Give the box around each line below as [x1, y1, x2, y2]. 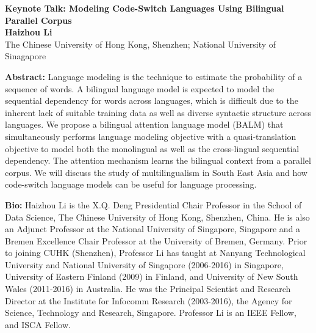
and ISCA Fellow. [5, 318, 71, 331]
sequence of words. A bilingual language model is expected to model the [5, 82, 275, 95]
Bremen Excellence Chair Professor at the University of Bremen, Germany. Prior [5, 234, 307, 247]
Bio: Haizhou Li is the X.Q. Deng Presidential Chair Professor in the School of [5, 198, 302, 211]
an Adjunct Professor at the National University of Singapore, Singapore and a [5, 222, 301, 235]
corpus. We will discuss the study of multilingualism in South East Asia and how [5, 166, 307, 178]
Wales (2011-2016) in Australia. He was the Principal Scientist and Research [5, 282, 291, 295]
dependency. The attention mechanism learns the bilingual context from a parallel [5, 154, 311, 167]
